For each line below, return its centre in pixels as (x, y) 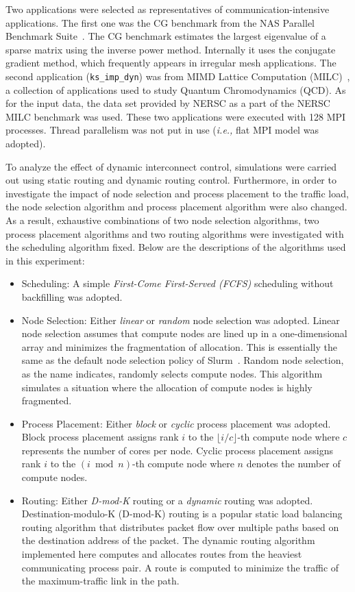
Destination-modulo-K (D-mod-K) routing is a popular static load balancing (182, 514)
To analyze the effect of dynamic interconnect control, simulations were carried (171, 166)
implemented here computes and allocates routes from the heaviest (162, 554)
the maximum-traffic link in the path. (100, 581)
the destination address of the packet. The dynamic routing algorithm (168, 540)
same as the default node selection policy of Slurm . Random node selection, (183, 360)
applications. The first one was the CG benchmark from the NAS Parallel (160, 22)
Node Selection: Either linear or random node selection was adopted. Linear (181, 320)
